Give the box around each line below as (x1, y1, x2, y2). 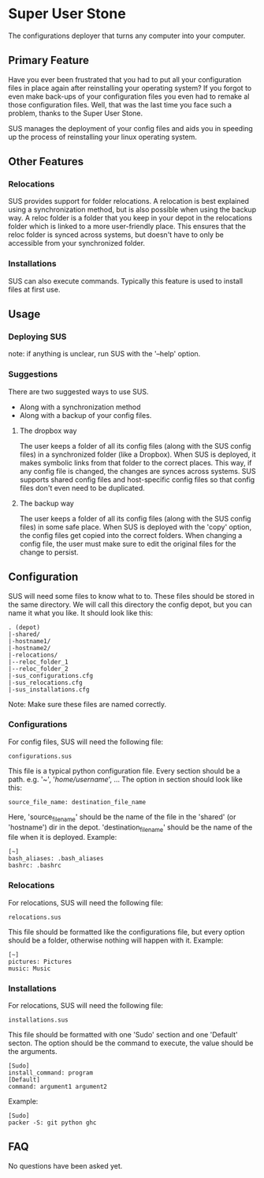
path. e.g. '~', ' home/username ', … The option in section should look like (8, 774, 243, 784)
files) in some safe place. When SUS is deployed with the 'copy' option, (19, 522, 252, 532)
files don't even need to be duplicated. (19, 483, 146, 492)
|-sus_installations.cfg (8, 685, 90, 694)
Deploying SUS (8, 331, 67, 342)
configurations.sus (8, 752, 73, 760)
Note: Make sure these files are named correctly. (8, 699, 167, 709)
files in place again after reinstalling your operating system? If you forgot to (8, 83, 252, 92)
